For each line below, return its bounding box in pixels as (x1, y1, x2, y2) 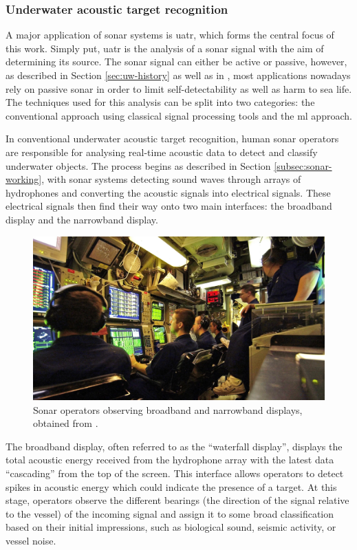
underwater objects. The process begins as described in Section (6, 158, 271, 173)
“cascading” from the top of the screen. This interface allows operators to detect (6, 466, 344, 480)
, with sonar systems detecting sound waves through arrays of (41, 172, 301, 186)
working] (6, 172, 42, 186)
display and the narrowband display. (6, 212, 158, 226)
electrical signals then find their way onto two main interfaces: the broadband (6, 199, 332, 213)
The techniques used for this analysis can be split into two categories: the (6, 95, 315, 109)
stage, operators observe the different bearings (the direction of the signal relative (6, 493, 349, 507)
